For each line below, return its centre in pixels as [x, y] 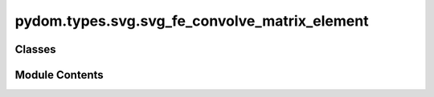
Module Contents [59, 75]
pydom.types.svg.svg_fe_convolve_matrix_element [192, 21]
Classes [35, 49]
